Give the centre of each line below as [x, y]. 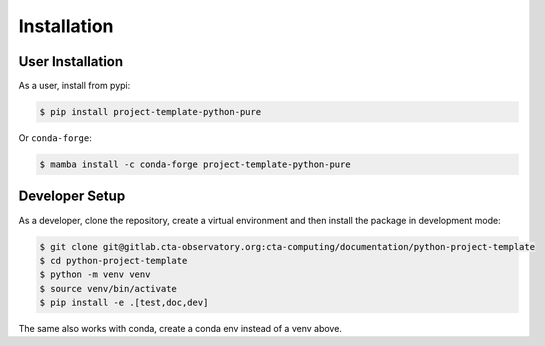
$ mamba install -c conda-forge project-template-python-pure [195, 164]
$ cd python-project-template [113, 260]
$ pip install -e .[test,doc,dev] [124, 303]
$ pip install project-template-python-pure [150, 112]
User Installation [71, 61]
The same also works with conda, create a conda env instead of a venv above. [180, 329]
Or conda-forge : [55, 138]
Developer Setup [72, 196]
